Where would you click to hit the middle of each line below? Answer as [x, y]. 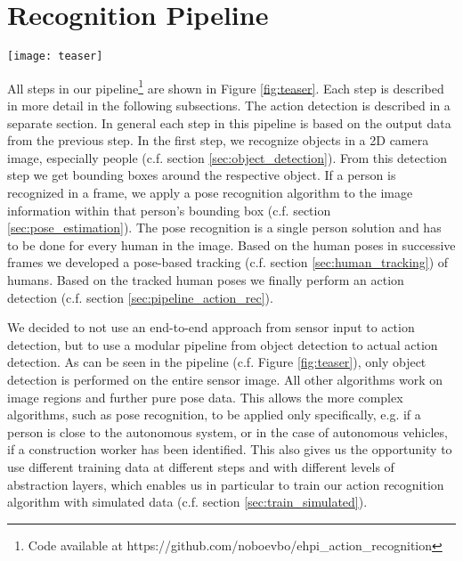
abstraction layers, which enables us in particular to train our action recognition [226, 484]
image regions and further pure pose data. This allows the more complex [205, 397]
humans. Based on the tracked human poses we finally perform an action [206, 279]
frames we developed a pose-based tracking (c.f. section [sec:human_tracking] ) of [228, 262]
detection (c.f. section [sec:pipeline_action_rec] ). [140, 297]
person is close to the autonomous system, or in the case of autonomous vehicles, [227, 431]
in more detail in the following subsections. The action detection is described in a [229, 106]
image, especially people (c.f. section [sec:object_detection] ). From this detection [227, 157]
